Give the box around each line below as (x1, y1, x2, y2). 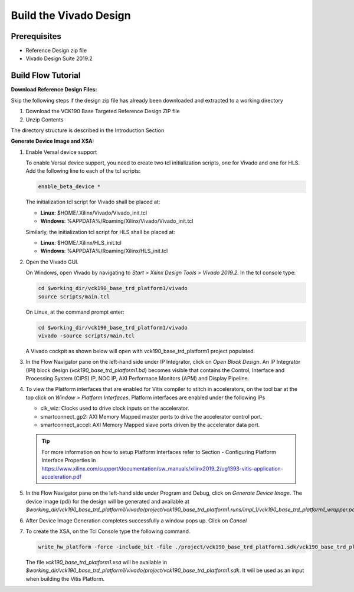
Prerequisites (11, 31, 61, 41)
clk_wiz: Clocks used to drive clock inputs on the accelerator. (40, 404, 189, 412)
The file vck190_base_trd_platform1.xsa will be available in (25, 558, 168, 565)
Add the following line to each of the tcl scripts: (25, 167, 141, 175)
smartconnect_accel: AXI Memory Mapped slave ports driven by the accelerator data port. (40, 422, 260, 429)
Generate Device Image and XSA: (11, 137, 94, 144)
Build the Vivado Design (11, 9, 131, 22)
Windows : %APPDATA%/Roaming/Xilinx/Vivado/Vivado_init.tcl (40, 218, 194, 225)
